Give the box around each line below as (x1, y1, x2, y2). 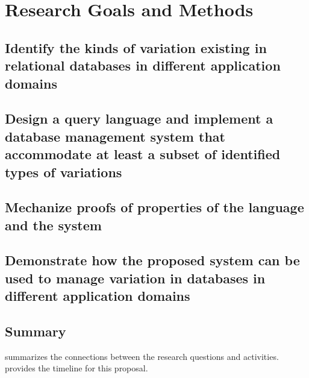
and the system (5, 215, 102, 234)
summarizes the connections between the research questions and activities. (5, 350, 279, 362)
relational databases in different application (5, 56, 281, 75)
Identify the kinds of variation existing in (5, 38, 267, 57)
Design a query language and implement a (5, 109, 273, 128)
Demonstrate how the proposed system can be (5, 251, 300, 269)
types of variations (5, 162, 122, 181)
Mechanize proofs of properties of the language (5, 198, 304, 216)
